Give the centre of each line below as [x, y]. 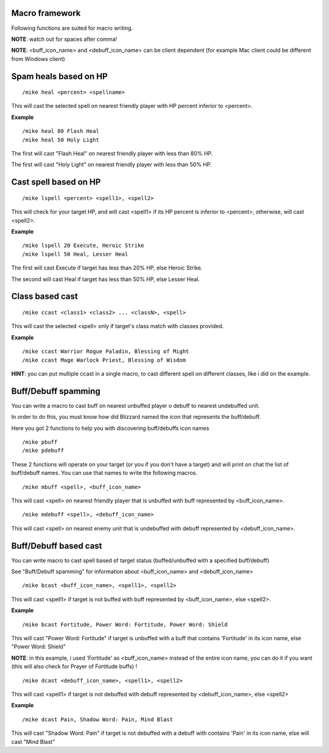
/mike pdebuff [43, 451]
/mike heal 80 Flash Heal [61, 131]
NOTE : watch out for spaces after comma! [64, 39]
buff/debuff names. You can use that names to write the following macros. [104, 473]
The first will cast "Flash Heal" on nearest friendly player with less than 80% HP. [112, 154]
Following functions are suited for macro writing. [72, 28]
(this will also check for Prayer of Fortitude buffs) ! [74, 666]
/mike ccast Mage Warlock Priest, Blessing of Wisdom [104, 360]
